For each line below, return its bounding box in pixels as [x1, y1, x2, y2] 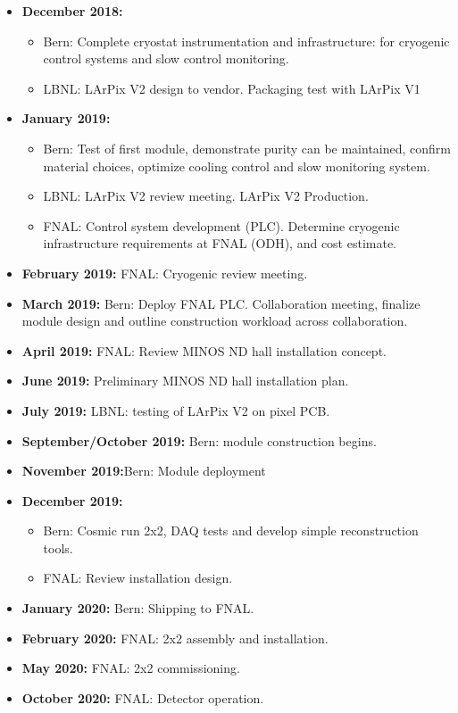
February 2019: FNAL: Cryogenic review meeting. [21, 263, 308, 282]
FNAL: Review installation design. [43, 568, 233, 587]
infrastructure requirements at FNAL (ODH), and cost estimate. [43, 234, 397, 253]
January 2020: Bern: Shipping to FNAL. [21, 599, 254, 618]
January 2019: [21, 109, 111, 128]
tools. [43, 538, 73, 557]
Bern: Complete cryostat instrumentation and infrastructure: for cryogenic [43, 31, 450, 50]
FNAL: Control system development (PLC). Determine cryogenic [43, 216, 400, 235]
